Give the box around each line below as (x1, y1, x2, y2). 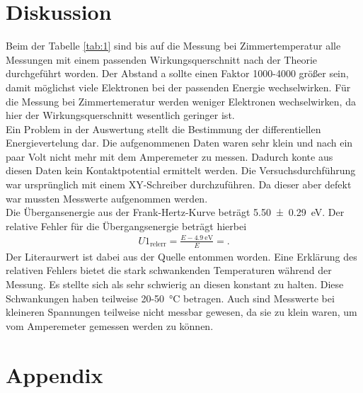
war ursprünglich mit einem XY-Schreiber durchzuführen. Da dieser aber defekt (6, 177, 352, 192)
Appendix (6, 360, 103, 389)
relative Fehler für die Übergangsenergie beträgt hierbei (6, 218, 247, 233)
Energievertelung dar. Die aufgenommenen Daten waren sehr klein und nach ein (6, 135, 353, 150)
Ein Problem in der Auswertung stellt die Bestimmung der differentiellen (6, 121, 321, 136)
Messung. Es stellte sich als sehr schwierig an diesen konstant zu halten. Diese (6, 277, 344, 291)
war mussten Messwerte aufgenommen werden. (6, 190, 208, 205)
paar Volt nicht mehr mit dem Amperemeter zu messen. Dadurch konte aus (6, 149, 333, 164)
